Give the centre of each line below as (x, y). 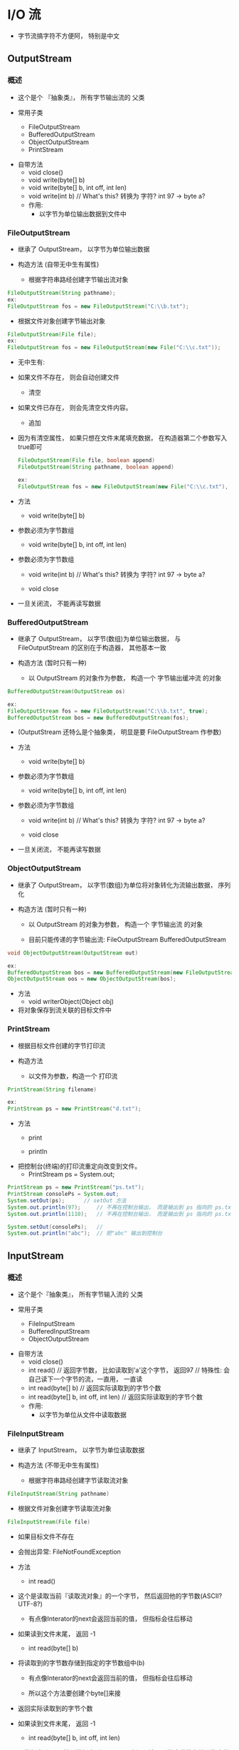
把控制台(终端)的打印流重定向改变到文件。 (79, 1166)
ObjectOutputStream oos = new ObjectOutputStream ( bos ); (92, 979)
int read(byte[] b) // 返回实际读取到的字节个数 (95, 1388)
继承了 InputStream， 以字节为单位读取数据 (81, 1450)
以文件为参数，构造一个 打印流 (73, 1076)
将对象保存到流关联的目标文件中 (64, 1010)
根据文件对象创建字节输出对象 (61, 321)
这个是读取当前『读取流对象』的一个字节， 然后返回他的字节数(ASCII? (120, 1596)
